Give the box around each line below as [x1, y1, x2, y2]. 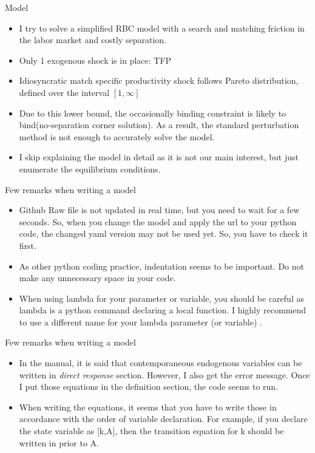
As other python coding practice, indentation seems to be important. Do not [19, 259, 304, 272]
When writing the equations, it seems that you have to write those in [19, 400, 277, 413]
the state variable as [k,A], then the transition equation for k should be [19, 424, 284, 437]
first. [19, 239, 36, 251]
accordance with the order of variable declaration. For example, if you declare [19, 412, 308, 425]
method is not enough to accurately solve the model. [19, 130, 215, 143]
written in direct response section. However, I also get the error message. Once [19, 368, 310, 381]
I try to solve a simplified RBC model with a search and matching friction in [19, 21, 305, 34]
